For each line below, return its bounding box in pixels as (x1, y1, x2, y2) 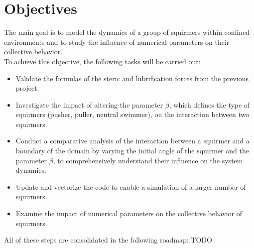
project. (15, 83, 39, 93)
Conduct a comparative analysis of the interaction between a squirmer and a (15, 135, 250, 146)
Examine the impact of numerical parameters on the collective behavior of (15, 208, 243, 219)
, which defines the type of (169, 99, 250, 110)
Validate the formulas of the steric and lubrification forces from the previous (15, 73, 249, 83)
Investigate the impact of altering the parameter (15, 99, 163, 110)
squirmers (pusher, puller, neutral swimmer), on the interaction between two (15, 109, 250, 120)
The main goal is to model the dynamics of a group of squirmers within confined (4, 27, 250, 37)
